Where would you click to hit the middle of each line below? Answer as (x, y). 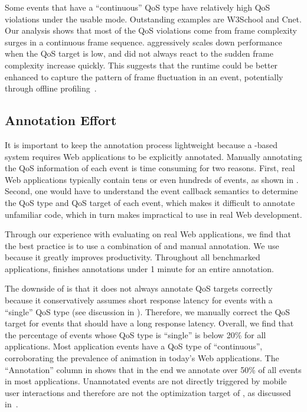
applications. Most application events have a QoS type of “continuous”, (134, 346)
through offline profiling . (51, 88)
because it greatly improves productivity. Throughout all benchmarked (133, 257)
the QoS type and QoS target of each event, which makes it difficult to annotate (150, 202)
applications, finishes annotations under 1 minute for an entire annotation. (139, 268)
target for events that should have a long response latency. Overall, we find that (149, 323)
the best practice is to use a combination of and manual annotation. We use (142, 245)
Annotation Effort (61, 120)
